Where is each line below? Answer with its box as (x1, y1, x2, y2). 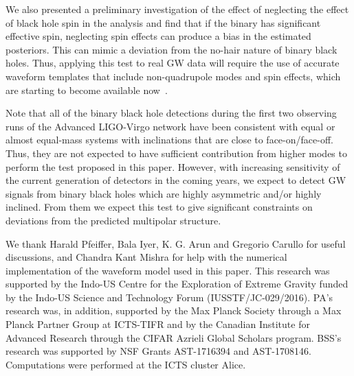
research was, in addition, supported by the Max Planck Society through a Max (5, 303, 342, 318)
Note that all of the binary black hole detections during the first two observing (5, 106, 337, 120)
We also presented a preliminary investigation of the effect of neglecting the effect (5, 2, 349, 16)
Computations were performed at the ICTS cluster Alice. (5, 357, 246, 371)
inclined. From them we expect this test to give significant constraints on (5, 200, 313, 214)
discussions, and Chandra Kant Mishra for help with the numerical (5, 250, 287, 264)
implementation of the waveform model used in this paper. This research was (5, 263, 330, 277)
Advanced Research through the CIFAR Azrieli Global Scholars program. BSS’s (5, 330, 342, 344)
